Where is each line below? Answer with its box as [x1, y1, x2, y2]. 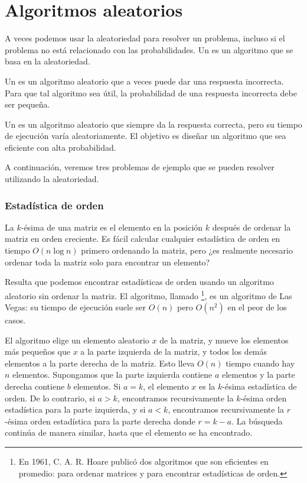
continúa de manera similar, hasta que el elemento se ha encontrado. [5, 426, 253, 439]
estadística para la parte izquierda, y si [5, 403, 146, 416]
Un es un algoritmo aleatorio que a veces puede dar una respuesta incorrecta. [5, 74, 284, 87]
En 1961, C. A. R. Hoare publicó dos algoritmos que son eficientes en [18, 455, 269, 468]
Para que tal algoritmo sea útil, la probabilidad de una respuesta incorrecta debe [5, 86, 297, 99]
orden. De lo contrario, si [5, 391, 95, 404]
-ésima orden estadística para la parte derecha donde [5, 414, 195, 427]
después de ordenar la [212, 221, 291, 233]
